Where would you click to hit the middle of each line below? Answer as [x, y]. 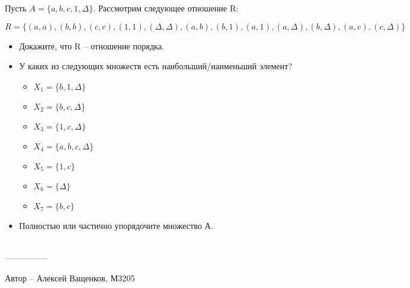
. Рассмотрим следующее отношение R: [166, 8]
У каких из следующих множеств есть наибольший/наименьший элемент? [156, 66]
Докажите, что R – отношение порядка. [92, 45]
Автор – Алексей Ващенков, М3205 [70, 277]
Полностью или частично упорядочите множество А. [116, 225]
